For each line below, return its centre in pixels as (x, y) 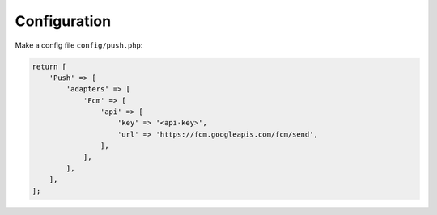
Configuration (63, 21)
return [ (49, 66)
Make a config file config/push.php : (79, 45)
